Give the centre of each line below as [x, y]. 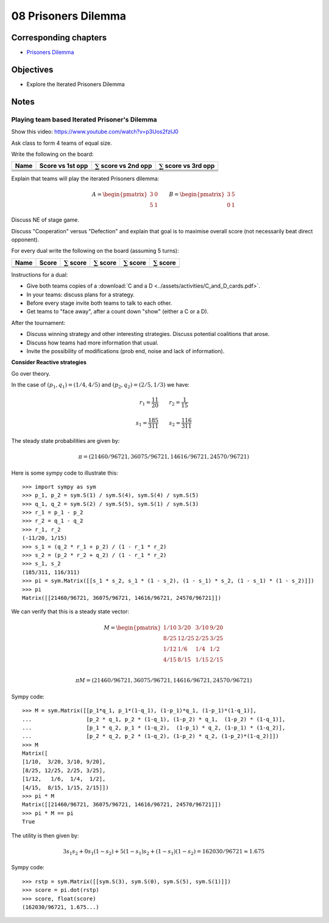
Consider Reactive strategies [49, 362]
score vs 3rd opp [190, 166]
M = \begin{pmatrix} [133, 627]
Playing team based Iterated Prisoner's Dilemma [84, 119]
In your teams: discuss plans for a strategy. [81, 294]
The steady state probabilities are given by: [65, 440]
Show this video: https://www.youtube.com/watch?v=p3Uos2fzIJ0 [95, 132]
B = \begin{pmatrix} [196, 195]
